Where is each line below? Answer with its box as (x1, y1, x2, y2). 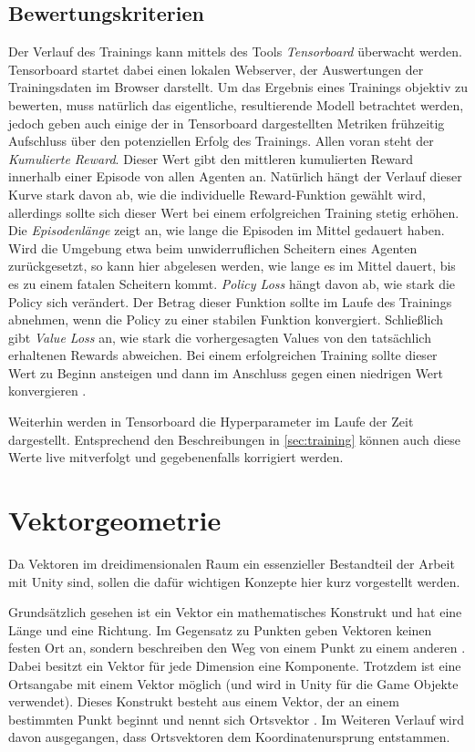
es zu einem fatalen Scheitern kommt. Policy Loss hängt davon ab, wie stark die (8, 273, 456, 293)
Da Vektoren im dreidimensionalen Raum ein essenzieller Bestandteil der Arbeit (8, 553, 455, 572)
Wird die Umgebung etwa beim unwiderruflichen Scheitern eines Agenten (8, 238, 418, 257)
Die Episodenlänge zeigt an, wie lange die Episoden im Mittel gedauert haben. (8, 221, 445, 240)
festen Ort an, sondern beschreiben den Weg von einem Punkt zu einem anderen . (8, 638, 466, 657)
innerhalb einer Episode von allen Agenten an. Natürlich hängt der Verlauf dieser (8, 167, 462, 186)
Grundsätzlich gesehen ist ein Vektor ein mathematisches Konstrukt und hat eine (8, 603, 462, 622)
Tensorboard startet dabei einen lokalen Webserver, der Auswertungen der (8, 59, 424, 78)
